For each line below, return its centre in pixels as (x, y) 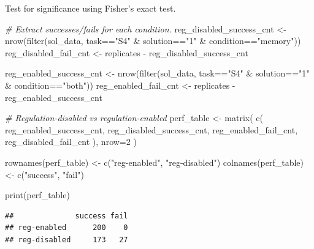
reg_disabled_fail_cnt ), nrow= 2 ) (71, 142)
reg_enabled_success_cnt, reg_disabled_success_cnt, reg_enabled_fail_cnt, (151, 129)
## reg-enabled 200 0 (67, 228)
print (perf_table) (37, 195)
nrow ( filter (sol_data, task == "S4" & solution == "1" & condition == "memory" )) (153, 41)
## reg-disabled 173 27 (67, 240)
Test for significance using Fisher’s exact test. (90, 8)
